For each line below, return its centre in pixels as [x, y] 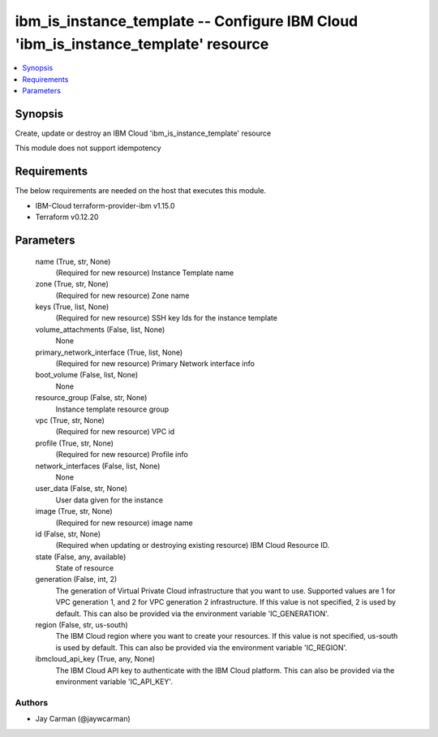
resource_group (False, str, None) [91, 398]
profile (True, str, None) [74, 443]
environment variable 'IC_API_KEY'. [114, 681]
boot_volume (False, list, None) [87, 375]
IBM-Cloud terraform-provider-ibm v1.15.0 [105, 205]
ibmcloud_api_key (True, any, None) [95, 659]
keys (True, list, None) [72, 307]
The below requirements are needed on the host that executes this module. [141, 191]
